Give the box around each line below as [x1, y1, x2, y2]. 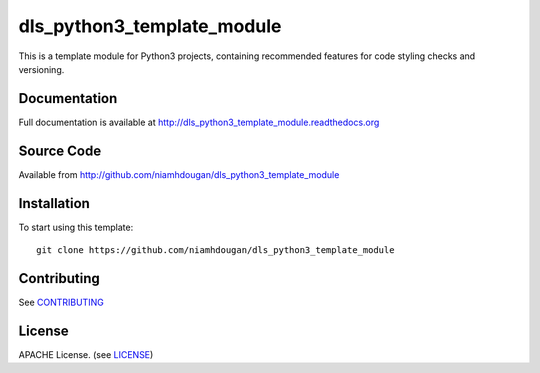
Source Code [18, 142, 102, 159]
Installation [18, 195, 90, 212]
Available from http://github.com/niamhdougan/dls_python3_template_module [18, 168, 340, 180]
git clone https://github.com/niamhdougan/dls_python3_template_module [36, 245, 395, 256]
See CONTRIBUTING [18, 296, 104, 308]
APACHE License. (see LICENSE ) [18, 348, 154, 360]
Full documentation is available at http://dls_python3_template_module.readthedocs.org [18, 116, 380, 128]
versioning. [18, 63, 65, 75]
